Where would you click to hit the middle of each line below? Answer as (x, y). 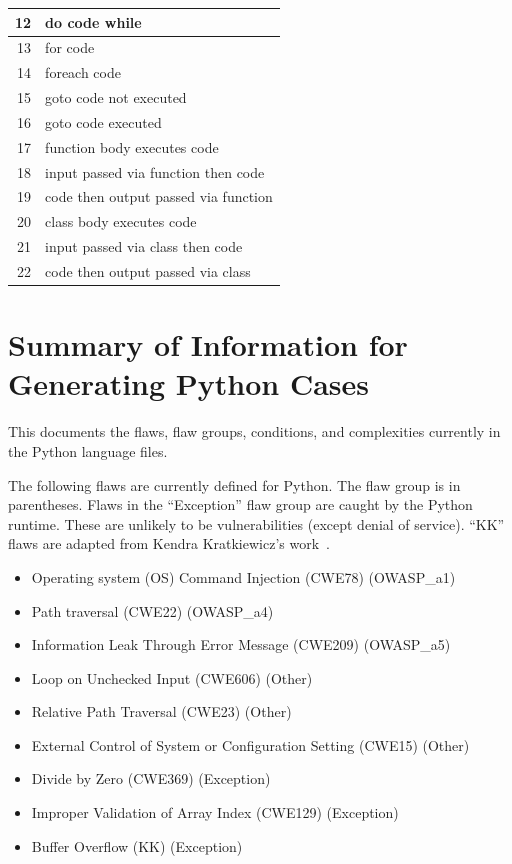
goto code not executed (116, 97)
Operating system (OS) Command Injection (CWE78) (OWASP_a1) (243, 576)
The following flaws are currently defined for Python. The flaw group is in (234, 484)
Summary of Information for (208, 344)
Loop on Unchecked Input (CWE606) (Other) (172, 677)
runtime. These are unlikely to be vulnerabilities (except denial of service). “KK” (256, 523)
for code (70, 47)
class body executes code (121, 221)
